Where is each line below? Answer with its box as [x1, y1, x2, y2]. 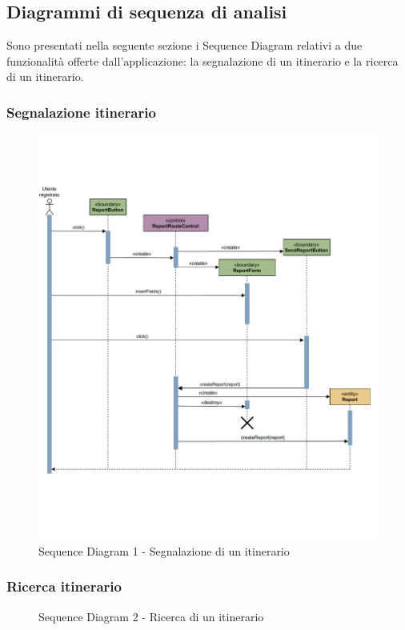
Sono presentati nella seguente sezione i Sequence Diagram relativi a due [6, 37, 363, 54]
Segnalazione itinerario [6, 102, 156, 122]
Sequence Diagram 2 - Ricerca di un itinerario [38, 608, 264, 624]
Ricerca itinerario [6, 576, 122, 596]
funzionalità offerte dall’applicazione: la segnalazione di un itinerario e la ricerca [6, 52, 399, 69]
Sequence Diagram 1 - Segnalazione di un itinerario [38, 542, 290, 559]
